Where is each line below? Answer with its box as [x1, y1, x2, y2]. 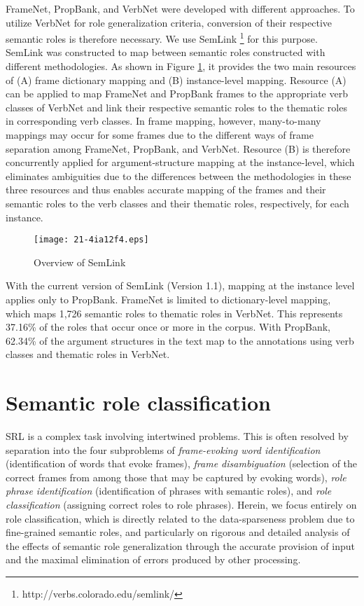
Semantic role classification [6, 388, 271, 417]
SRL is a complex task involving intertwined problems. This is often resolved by [6, 429, 349, 443]
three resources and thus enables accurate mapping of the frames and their [6, 182, 326, 197]
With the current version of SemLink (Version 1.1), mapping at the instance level [6, 278, 355, 293]
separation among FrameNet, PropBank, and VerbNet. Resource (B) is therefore [6, 141, 351, 156]
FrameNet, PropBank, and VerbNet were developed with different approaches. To [6, 1, 355, 15]
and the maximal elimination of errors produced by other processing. [6, 552, 301, 567]
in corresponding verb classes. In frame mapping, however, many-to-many [6, 113, 321, 128]
